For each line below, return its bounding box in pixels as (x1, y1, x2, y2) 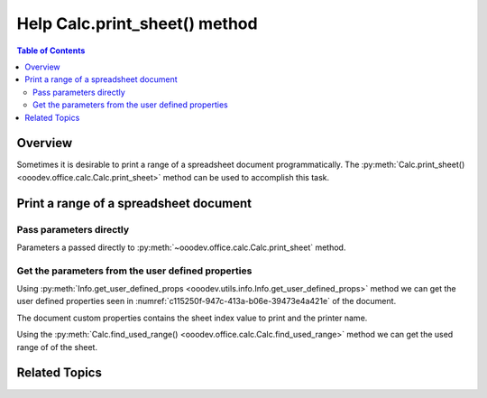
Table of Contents (16, 45, 86, 56)
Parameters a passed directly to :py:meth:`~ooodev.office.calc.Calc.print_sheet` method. (16, 242, 346, 253)
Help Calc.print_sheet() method (16, 14, 258, 33)
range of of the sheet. (16, 341, 98, 352)
